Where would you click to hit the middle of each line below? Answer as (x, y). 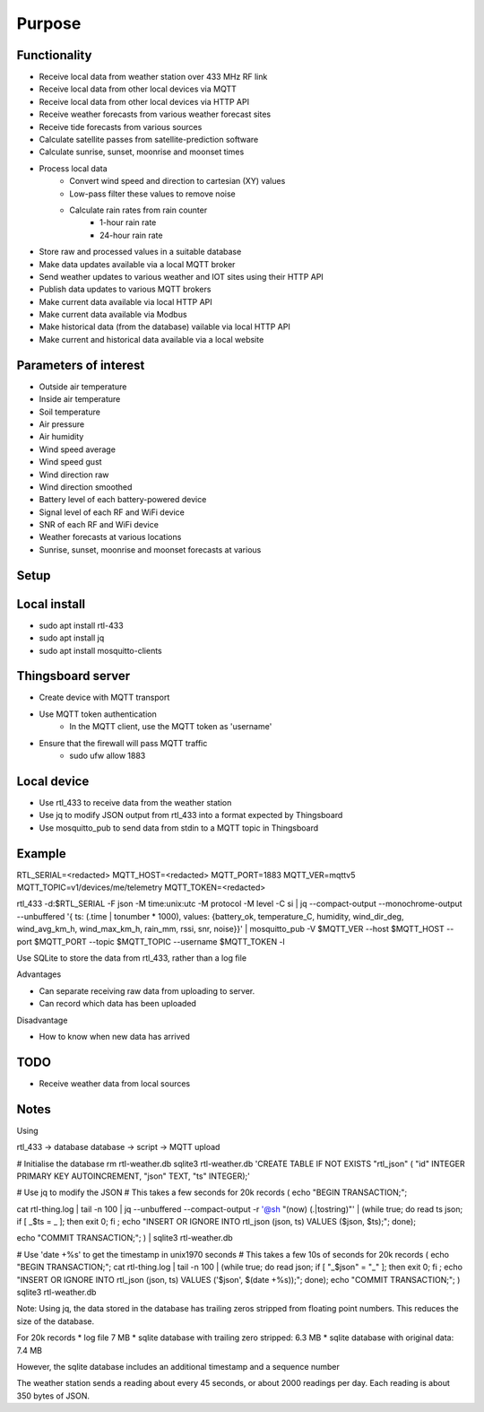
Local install (51, 604)
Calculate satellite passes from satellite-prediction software (149, 140)
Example (41, 854)
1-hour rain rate (128, 222)
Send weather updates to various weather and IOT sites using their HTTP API (181, 276)
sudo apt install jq (72, 638)
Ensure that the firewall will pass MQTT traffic (123, 743)
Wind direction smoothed (86, 487)
